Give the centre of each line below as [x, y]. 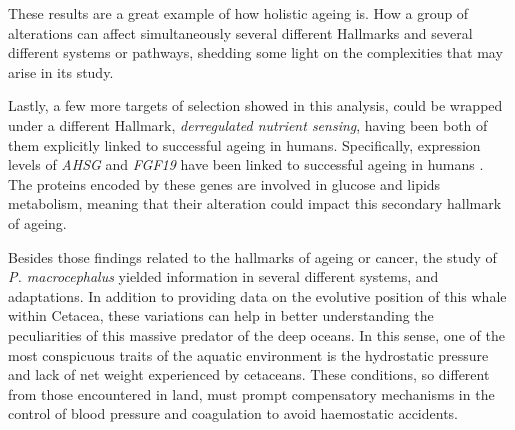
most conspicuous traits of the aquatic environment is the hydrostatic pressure [248, 354]
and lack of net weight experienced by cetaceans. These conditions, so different [249, 374]
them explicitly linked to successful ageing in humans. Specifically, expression [244, 144]
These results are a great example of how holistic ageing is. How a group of [238, 13]
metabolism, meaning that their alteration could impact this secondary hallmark [255, 203]
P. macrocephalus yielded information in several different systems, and [223, 276]
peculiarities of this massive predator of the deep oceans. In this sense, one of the [256, 334]
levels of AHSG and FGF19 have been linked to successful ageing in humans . [246, 164]
